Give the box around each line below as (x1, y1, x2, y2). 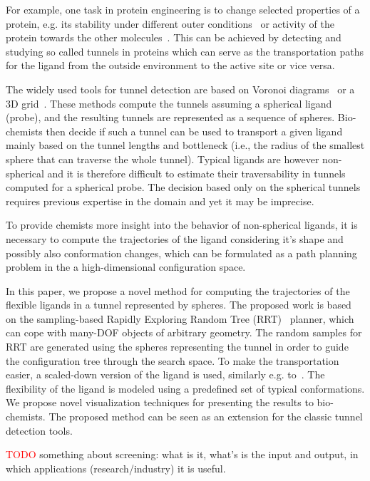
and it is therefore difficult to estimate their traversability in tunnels (47, 165, 346, 180)
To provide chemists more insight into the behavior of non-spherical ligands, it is (6, 217, 358, 232)
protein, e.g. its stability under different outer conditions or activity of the (6, 16, 334, 31)
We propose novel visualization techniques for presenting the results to (6, 395, 314, 410)
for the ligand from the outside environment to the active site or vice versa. (6, 58, 335, 73)
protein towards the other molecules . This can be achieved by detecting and (6, 30, 341, 45)
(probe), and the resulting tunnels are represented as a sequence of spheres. (6, 110, 335, 125)
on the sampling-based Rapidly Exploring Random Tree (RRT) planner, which (6, 311, 354, 326)
